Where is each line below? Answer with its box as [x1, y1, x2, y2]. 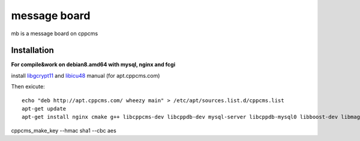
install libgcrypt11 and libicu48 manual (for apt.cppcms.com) [11, 72, 160, 79]
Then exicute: [11, 83, 45, 90]
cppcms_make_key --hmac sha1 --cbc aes [11, 127, 116, 134]
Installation [11, 45, 54, 56]
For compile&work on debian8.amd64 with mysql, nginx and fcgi [11, 61, 176, 68]
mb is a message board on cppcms [11, 30, 98, 37]
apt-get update [22, 105, 67, 112]
